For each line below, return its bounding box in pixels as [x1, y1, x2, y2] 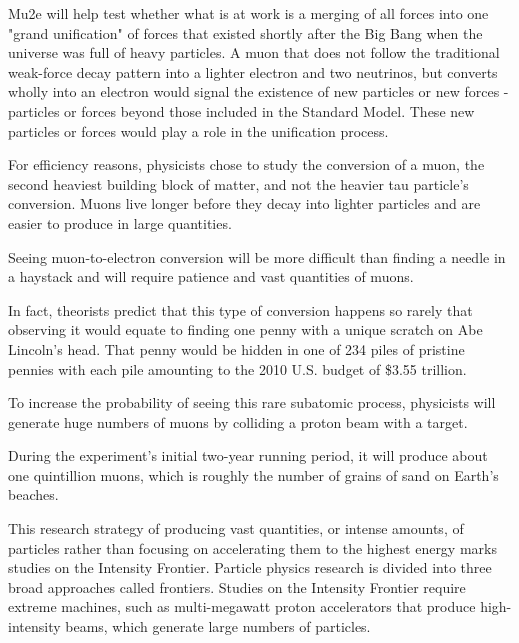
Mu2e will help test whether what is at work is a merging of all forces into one [8, 3, 489, 23]
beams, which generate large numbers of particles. [65, 616, 371, 637]
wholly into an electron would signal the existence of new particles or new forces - [8, 81, 509, 102]
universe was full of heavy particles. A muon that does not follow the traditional [8, 42, 500, 63]
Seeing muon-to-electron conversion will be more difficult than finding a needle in [8, 246, 506, 267]
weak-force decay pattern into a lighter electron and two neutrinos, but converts [8, 61, 498, 82]
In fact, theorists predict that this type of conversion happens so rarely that [8, 299, 473, 320]
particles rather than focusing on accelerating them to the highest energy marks [8, 537, 497, 558]
